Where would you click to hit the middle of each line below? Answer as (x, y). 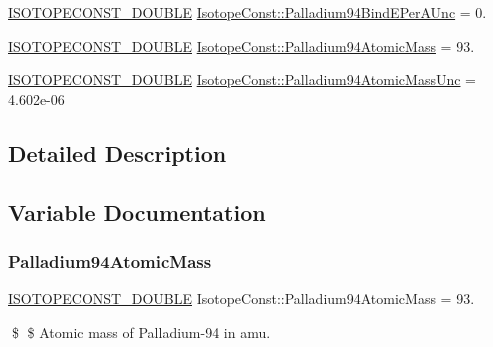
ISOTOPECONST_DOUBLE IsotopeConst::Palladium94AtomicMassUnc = (242, 79)
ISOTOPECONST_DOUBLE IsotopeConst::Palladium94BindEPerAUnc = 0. (247, 12)
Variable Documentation (137, 211)
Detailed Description (117, 152)
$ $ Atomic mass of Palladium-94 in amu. (141, 331)
